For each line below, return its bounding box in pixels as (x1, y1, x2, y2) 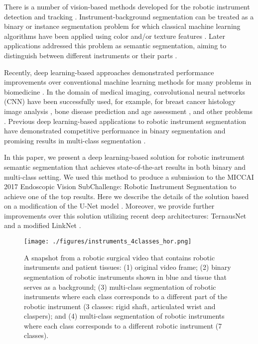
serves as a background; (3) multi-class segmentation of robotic (24, 281, 216, 292)
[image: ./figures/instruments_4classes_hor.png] (24, 238, 192, 245)
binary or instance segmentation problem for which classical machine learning (4, 21, 241, 31)
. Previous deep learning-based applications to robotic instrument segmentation (4, 115, 247, 126)
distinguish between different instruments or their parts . (4, 50, 177, 60)
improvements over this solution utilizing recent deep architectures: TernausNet (4, 210, 247, 221)
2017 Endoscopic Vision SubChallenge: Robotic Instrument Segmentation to (4, 181, 237, 192)
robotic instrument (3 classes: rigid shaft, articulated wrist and (24, 301, 216, 311)
